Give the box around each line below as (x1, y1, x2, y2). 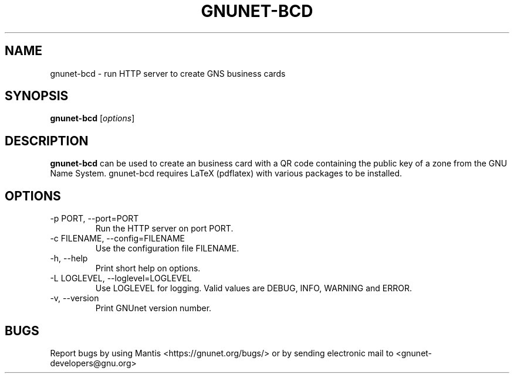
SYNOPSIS (5, 88, 69, 104)
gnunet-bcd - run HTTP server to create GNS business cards (50, 68, 286, 79)
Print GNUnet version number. (95, 303, 212, 314)
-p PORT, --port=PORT (50, 213, 139, 224)
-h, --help (50, 253, 88, 264)
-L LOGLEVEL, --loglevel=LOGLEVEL (50, 273, 192, 284)
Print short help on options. (95, 263, 201, 274)
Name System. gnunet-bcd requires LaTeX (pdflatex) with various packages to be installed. (50, 168, 403, 179)
